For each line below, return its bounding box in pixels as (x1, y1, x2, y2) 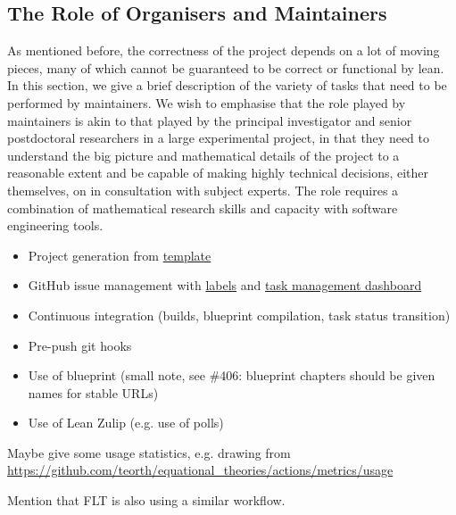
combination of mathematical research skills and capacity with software (7, 198, 398, 217)
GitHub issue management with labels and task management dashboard (28, 276, 422, 295)
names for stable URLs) (28, 383, 159, 402)
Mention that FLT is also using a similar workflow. (7, 491, 286, 510)
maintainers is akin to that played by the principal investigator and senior (7, 111, 412, 129)
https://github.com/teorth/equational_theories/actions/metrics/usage (7, 461, 394, 479)
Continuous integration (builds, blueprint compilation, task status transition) (28, 305, 451, 324)
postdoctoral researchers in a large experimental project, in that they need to (7, 129, 430, 147)
